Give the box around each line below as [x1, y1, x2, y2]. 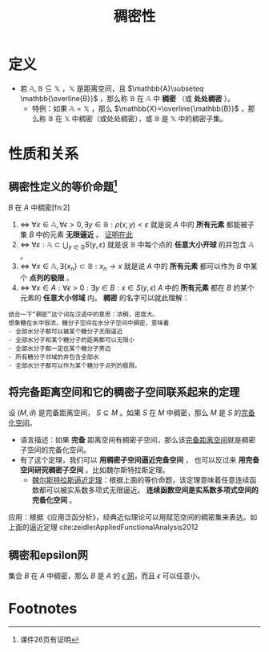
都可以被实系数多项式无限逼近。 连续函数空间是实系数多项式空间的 [38, 485, 259, 495]
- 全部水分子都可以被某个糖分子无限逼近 [8, 327, 123, 336]
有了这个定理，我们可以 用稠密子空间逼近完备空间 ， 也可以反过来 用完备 [19, 455, 260, 465]
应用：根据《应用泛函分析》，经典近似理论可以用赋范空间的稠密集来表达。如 [8, 512, 258, 522]
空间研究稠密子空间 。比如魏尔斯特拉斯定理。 [19, 465, 170, 475]
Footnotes [8, 600, 78, 618]
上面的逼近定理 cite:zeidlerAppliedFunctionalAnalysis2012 [8, 523, 199, 532]
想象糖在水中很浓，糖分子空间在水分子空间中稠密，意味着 [8, 319, 170, 327]
